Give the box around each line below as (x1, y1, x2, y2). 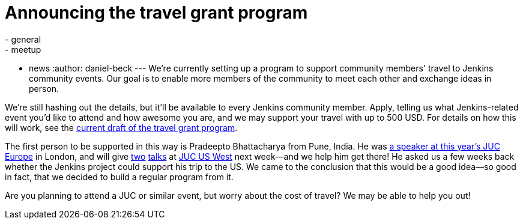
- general (5, 34, 41, 44)
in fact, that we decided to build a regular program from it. (5, 171, 234, 182)
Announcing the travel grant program (5, 2, 308, 23)
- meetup (5, 44, 41, 55)
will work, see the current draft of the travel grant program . (5, 122, 238, 133)
